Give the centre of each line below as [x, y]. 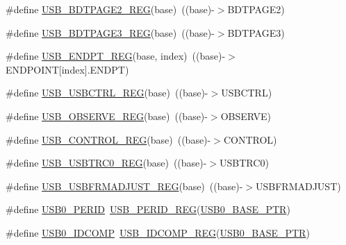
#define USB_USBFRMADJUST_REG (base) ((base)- [124, 186]
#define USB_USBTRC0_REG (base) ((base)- [106, 163]
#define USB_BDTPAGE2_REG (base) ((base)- [110, 9]
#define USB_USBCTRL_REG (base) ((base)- [107, 93]
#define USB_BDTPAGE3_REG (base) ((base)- [110, 32]
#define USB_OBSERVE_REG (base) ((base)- [107, 116]
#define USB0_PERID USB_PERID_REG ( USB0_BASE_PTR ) [148, 209]
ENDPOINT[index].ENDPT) [67, 69]
